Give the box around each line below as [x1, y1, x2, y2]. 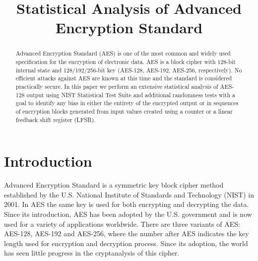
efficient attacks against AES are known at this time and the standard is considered [15, 74, 232, 82]
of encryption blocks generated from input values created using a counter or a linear [15, 107, 233, 115]
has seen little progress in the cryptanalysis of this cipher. [4, 248, 180, 258]
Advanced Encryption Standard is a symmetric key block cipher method [4, 180, 224, 190]
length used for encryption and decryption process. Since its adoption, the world [4, 238, 248, 248]
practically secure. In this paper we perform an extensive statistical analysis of [15, 82, 218, 90]
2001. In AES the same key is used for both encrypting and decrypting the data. [4, 199, 249, 209]
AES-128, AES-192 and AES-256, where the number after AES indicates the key [4, 228, 249, 239]
